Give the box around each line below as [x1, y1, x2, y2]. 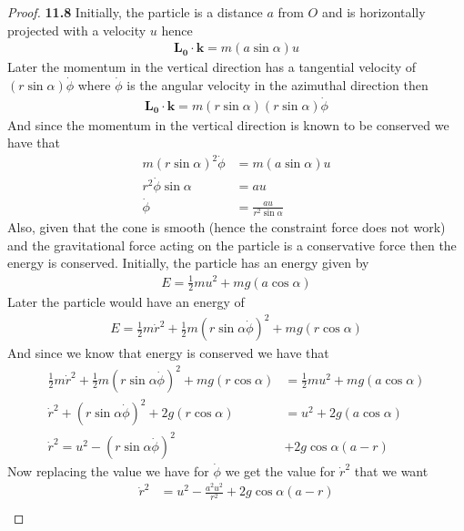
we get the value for [225, 461, 336, 480]
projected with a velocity [7, 20, 146, 39]
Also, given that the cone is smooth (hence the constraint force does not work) [7, 218, 446, 237]
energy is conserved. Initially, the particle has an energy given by [7, 253, 369, 272]
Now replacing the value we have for [7, 461, 209, 480]
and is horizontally [321, 3, 426, 21]
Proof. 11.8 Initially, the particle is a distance [7, 3, 263, 21]
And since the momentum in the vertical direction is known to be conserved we [7, 115, 449, 134]
